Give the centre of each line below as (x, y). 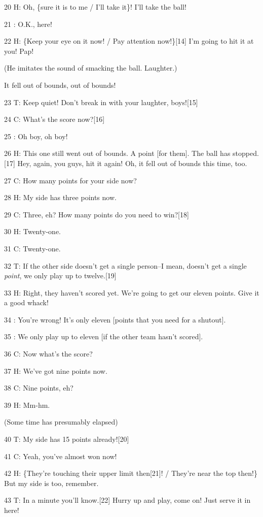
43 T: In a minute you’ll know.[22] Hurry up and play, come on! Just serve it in (127, 500)
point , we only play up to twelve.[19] (60, 276)
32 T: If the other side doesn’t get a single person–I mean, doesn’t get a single (125, 265)
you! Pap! (19, 51)
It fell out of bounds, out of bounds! (60, 85)
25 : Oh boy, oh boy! (36, 136)
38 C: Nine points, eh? (39, 388)
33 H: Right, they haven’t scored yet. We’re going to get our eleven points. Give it (132, 292)
